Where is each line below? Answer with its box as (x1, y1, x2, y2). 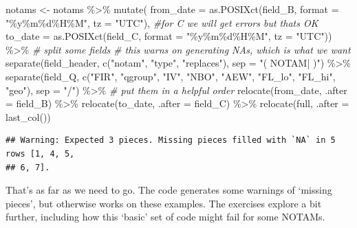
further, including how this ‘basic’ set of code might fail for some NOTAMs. (6, 209, 325, 224)
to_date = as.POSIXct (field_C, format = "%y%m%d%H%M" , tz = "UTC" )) (6, 29, 332, 43)
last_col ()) (6, 109, 51, 124)
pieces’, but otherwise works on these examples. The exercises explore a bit (6, 196, 322, 210)
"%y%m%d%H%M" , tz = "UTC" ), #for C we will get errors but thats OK (6, 15, 318, 30)
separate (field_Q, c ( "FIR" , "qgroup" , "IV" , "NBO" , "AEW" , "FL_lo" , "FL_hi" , (6, 69, 336, 83)
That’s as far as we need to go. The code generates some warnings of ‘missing (6, 183, 332, 197)
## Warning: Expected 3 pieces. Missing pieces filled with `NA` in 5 (6, 135, 336, 146)
